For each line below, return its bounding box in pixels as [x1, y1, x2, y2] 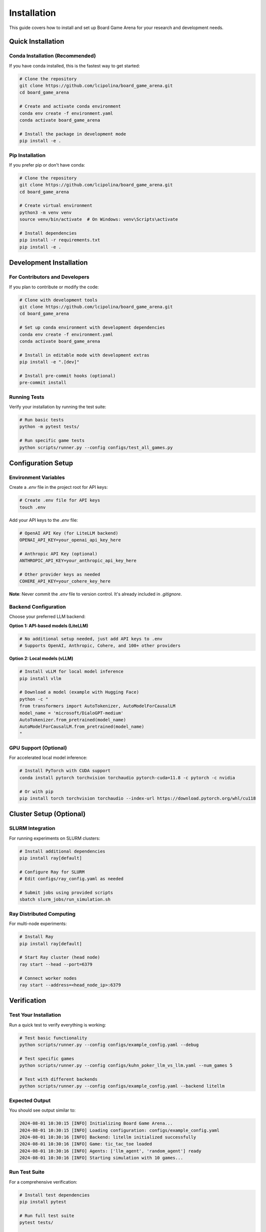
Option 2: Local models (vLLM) [9, 655, 73, 661]
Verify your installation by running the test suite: [9, 404, 106, 410]
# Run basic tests [19, 417, 64, 422]
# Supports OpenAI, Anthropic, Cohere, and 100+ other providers [19, 643, 181, 649]
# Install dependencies [19, 231, 77, 236]
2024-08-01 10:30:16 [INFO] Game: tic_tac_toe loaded [19, 1141, 152, 1147]
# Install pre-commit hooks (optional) [19, 373, 116, 378]
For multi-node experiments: [9, 921, 67, 926]
